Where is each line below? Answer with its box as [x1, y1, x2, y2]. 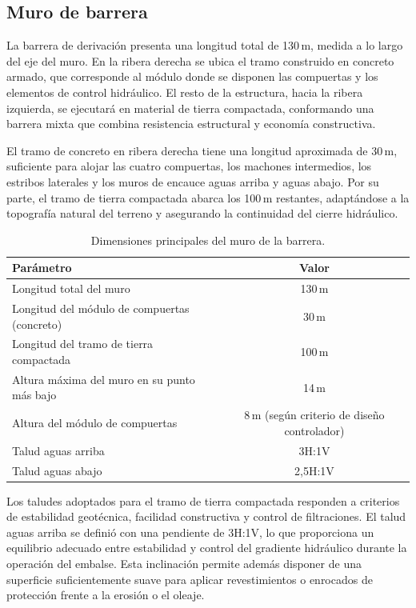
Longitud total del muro [12, 280, 130, 297]
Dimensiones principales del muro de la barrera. [90, 231, 326, 248]
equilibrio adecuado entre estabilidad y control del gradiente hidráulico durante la [6, 539, 407, 556]
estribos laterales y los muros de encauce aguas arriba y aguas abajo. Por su [6, 173, 379, 190]
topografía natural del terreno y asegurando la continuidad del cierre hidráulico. [6, 205, 398, 222]
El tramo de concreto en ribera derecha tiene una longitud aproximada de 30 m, [6, 142, 398, 158]
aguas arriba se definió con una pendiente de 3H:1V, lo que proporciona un [6, 523, 374, 540]
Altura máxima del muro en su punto [12, 370, 195, 387]
